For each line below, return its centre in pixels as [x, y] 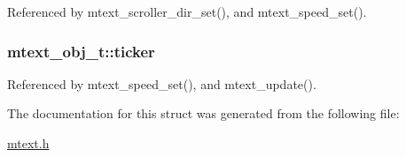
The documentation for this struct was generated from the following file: [203, 113]
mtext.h [28, 143]
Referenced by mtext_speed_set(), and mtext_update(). [162, 83]
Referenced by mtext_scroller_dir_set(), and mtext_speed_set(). [187, 11]
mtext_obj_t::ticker [81, 51]
